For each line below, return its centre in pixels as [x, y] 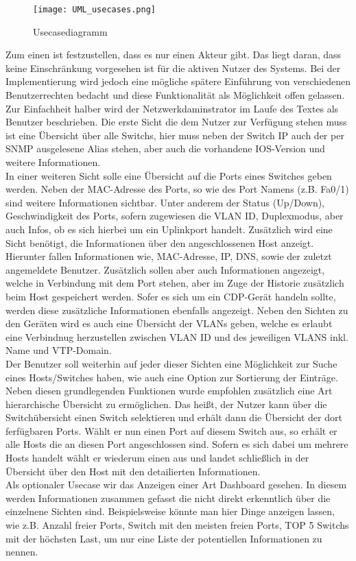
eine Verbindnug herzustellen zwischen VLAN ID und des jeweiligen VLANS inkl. [177, 336]
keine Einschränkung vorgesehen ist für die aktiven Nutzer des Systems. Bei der [173, 68]
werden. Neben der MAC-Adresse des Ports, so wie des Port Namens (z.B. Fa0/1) [177, 189]
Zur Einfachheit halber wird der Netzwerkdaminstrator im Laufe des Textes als [172, 108]
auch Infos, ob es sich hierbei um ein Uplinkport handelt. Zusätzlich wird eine [169, 229]
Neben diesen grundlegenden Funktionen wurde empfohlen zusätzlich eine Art [169, 391]
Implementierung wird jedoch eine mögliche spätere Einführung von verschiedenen [178, 81]
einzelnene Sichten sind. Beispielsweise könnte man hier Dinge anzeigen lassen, [170, 511]
